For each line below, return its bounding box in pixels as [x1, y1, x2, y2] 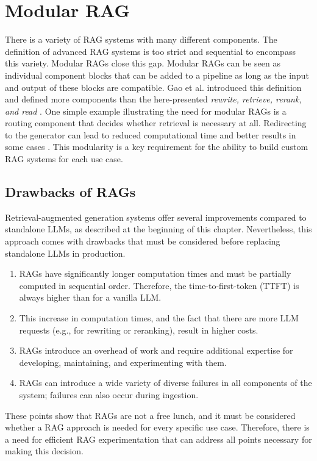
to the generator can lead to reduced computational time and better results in [5, 128, 296, 141]
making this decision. [5, 445, 84, 457]
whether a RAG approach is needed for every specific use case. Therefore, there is [5, 421, 310, 434]
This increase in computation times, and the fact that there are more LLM [19, 312, 299, 324]
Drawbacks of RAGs [5, 182, 136, 201]
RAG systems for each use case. [5, 152, 123, 165]
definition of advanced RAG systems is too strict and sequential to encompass [5, 45, 296, 57]
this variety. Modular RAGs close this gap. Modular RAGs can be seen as [5, 57, 280, 70]
